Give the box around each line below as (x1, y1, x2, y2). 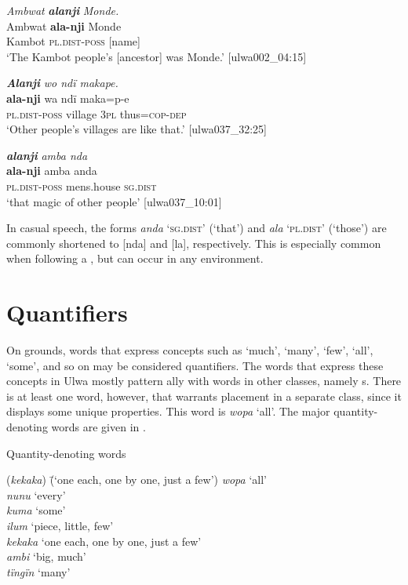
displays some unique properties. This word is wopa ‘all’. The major (6, 403, 330, 420)
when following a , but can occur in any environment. (6, 250, 264, 267)
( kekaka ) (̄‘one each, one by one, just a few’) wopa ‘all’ (6, 471, 267, 488)
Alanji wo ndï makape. (6, 74, 118, 91)
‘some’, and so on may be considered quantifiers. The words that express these (6, 357, 384, 373)
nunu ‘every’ (6, 486, 66, 503)
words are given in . (51, 419, 146, 434)
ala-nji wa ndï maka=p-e (6, 89, 129, 106)
